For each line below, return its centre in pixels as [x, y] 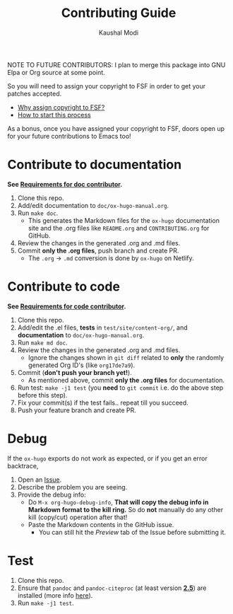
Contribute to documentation [95, 165]
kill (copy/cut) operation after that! [78, 517]
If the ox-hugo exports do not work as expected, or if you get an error [107, 458]
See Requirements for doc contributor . [65, 184]
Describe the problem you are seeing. [72, 487]
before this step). [42, 395]
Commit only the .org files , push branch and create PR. [98, 250]
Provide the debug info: [52, 494]
